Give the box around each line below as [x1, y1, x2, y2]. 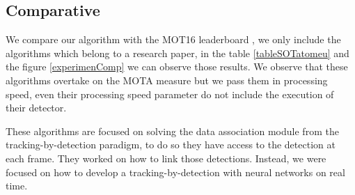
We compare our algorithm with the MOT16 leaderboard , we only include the [6, 32, 341, 47]
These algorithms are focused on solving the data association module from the [6, 123, 339, 138]
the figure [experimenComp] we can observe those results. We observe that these [6, 59, 348, 74]
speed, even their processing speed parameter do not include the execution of [6, 86, 334, 101]
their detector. [6, 100, 67, 115]
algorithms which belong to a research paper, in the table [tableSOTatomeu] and [6, 45, 349, 60]
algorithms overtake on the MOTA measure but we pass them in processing [6, 72, 328, 87]
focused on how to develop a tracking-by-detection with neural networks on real [6, 164, 345, 179]
